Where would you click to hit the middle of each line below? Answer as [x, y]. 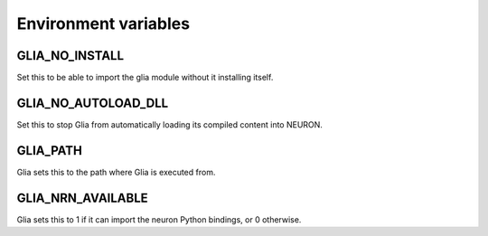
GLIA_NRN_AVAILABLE [82, 198]
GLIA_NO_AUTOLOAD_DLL [93, 103]
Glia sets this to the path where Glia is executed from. [116, 172]
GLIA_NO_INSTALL [70, 56]
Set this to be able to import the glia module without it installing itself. [145, 78]
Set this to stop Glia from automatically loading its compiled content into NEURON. [169, 124]
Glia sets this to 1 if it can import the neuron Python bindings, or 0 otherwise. [159, 219]
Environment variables [103, 24]
